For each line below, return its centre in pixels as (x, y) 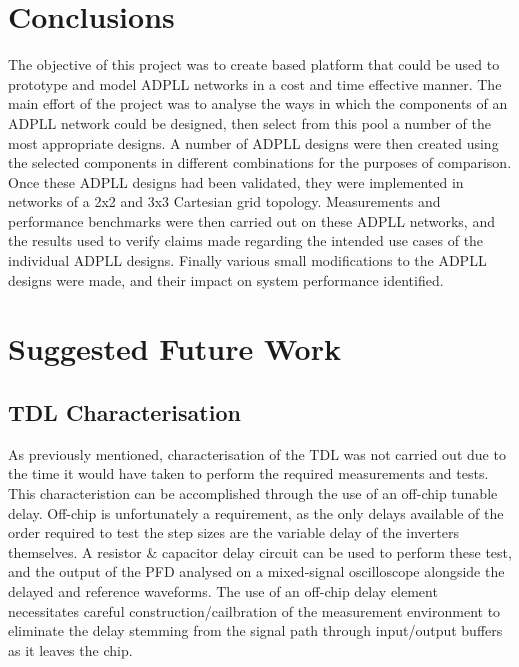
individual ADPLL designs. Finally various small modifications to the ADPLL (247, 260)
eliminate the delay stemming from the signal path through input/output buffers (255, 630)
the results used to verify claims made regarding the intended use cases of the (246, 240)
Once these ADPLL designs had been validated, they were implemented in (236, 181)
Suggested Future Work (174, 348)
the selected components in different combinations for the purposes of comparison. (260, 162)
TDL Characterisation (124, 412)
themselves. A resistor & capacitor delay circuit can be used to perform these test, (260, 551)
